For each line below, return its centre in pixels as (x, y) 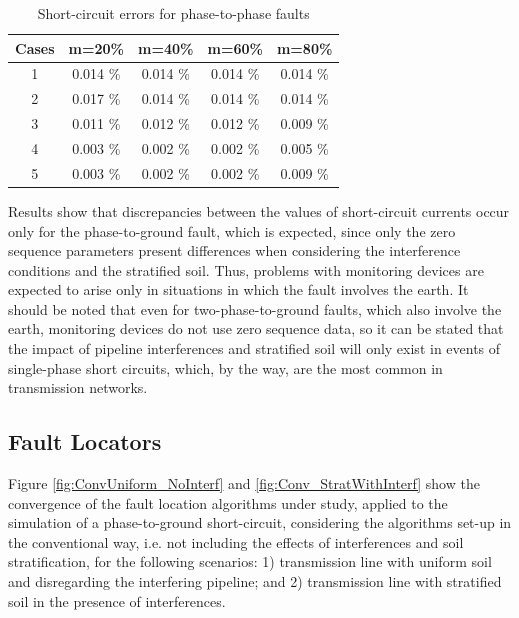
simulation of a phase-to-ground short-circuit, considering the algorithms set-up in (260, 522)
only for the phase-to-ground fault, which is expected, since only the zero (232, 230)
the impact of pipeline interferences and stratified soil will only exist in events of (254, 348)
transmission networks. (78, 387)
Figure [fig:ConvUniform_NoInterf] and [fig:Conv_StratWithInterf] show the (244, 483)
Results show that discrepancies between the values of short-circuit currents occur (259, 210)
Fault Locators (85, 441)
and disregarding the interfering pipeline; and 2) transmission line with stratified (255, 581)
